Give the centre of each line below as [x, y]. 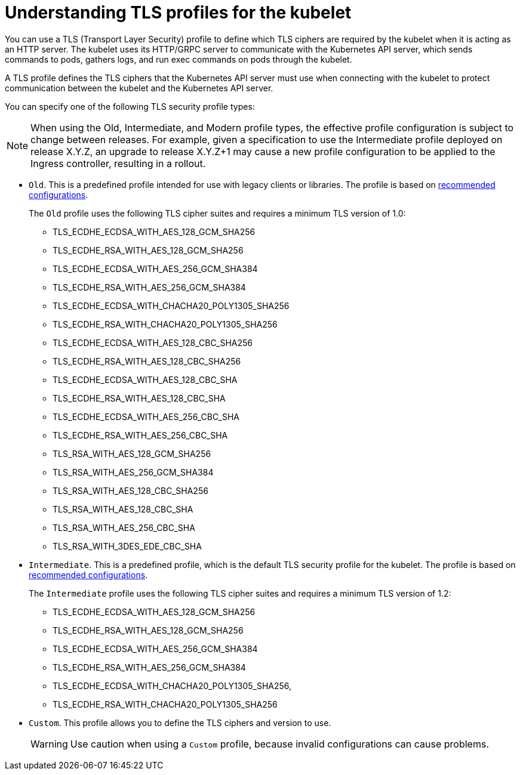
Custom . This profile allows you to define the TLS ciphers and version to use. [180, 722]
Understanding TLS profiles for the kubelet [178, 13]
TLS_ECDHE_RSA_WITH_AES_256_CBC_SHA [140, 435]
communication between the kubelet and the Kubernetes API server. [139, 88]
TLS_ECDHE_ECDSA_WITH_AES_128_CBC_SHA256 [153, 342]
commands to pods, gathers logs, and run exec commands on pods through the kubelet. [179, 59]
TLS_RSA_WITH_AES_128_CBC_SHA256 [130, 490]
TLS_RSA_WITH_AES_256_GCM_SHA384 [133, 472]
